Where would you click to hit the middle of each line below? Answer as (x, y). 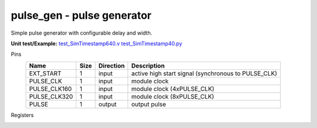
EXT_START (45, 73)
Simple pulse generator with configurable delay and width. (82, 33)
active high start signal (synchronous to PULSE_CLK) (204, 73)
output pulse (149, 104)
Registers (22, 115)
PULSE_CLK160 (50, 89)
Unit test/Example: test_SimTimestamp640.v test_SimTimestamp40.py (97, 43)
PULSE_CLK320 (51, 96)
